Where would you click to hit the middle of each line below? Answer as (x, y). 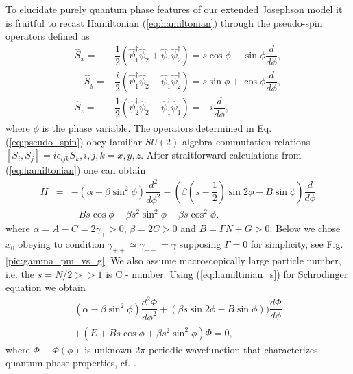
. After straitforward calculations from (221, 155)
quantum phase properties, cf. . (71, 363)
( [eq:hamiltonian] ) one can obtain (76, 170)
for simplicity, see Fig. (297, 244)
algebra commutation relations (246, 141)
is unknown (108, 349)
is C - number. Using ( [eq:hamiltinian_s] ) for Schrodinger (227, 273)
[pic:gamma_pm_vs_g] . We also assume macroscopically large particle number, (173, 260)
